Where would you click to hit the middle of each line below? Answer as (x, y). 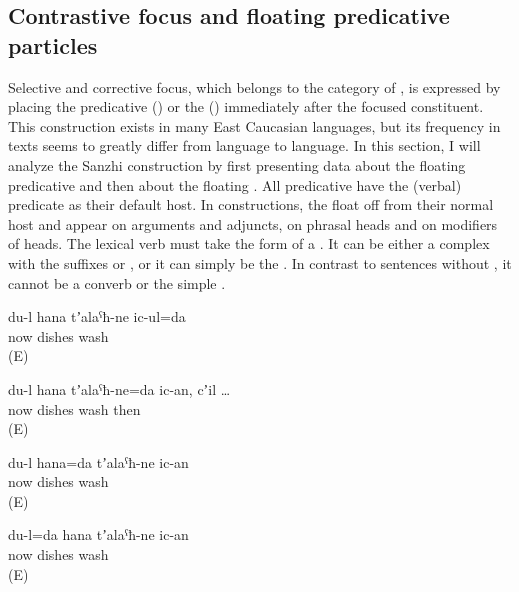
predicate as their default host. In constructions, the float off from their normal (251, 204)
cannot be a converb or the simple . (117, 282)
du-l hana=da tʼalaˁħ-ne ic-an (98, 461)
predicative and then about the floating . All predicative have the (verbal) (235, 184)
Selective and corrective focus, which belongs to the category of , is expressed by (254, 86)
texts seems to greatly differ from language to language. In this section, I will (244, 145)
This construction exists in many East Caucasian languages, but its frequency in (254, 125)
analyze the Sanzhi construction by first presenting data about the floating (237, 164)
